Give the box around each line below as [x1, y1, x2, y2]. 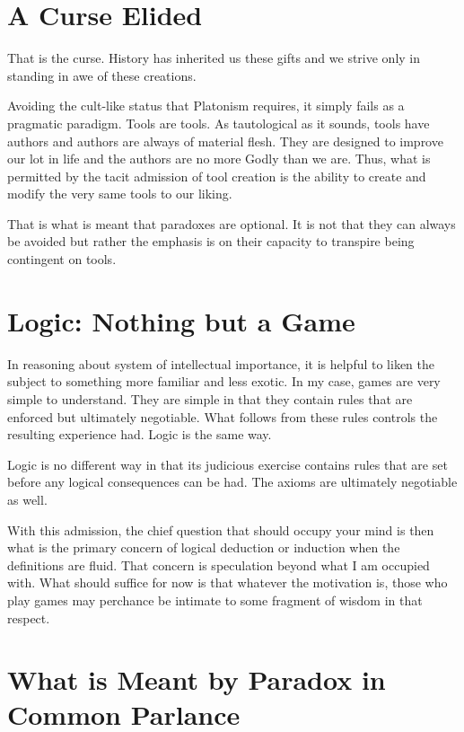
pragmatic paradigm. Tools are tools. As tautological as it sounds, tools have [7, 113, 430, 132]
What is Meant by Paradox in [7, 661, 386, 698]
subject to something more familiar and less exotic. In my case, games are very [7, 372, 441, 391]
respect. [7, 608, 50, 627]
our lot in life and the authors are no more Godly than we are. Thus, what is [7, 149, 431, 168]
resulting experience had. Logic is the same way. [7, 425, 272, 444]
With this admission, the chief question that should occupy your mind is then [7, 520, 434, 539]
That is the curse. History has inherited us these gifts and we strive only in [7, 49, 421, 67]
